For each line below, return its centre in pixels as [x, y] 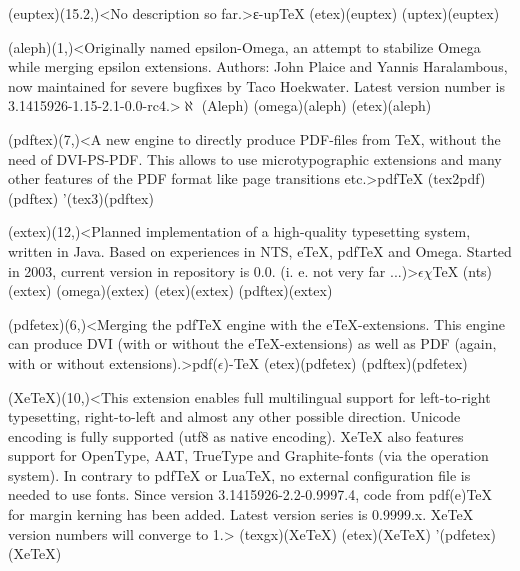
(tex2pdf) [456, 178]
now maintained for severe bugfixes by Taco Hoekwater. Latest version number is [256, 85]
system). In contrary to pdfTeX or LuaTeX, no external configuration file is [239, 474]
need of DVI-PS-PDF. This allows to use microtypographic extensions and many [255, 158]
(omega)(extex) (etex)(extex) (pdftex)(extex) [194, 290]
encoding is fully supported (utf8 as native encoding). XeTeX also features [236, 435]
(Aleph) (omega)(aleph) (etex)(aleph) [316, 105]
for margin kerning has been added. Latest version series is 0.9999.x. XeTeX [241, 514]
